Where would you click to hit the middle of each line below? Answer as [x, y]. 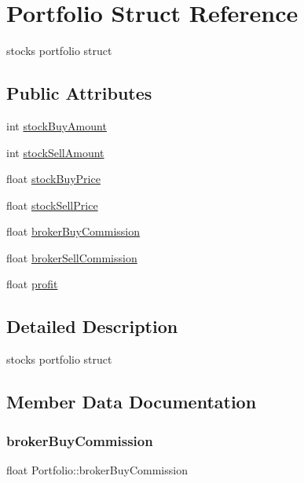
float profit [32, 284]
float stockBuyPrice [53, 179]
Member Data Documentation [132, 402]
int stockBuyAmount [57, 125]
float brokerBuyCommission [73, 231]
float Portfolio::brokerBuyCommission [97, 469]
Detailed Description [92, 326]
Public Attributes [79, 93]
